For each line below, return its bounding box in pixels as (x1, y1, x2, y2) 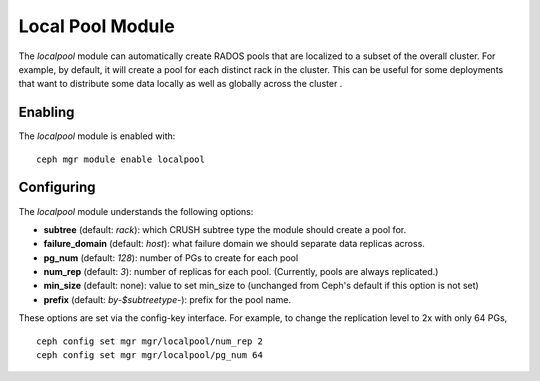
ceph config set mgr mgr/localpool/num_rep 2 (36, 335, 264, 347)
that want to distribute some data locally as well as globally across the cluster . (18, 78, 343, 90)
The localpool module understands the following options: (18, 205, 254, 217)
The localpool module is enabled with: (18, 130, 176, 142)
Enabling (18, 104, 75, 121)
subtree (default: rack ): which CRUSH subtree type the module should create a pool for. (43, 223, 407, 235)
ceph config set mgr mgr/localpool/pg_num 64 (36, 350, 264, 361)
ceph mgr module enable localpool (36, 153, 205, 165)
